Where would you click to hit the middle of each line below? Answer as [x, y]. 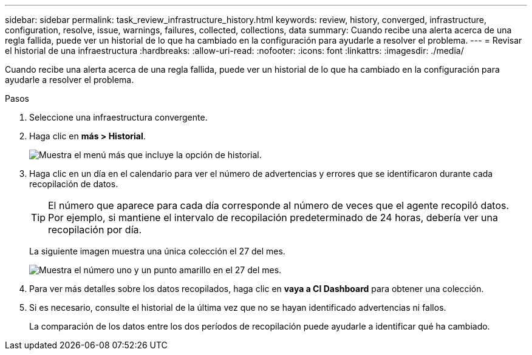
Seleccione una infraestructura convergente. [118, 117]
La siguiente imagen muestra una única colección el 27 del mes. [157, 251]
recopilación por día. [95, 230]
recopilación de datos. [74, 184]
